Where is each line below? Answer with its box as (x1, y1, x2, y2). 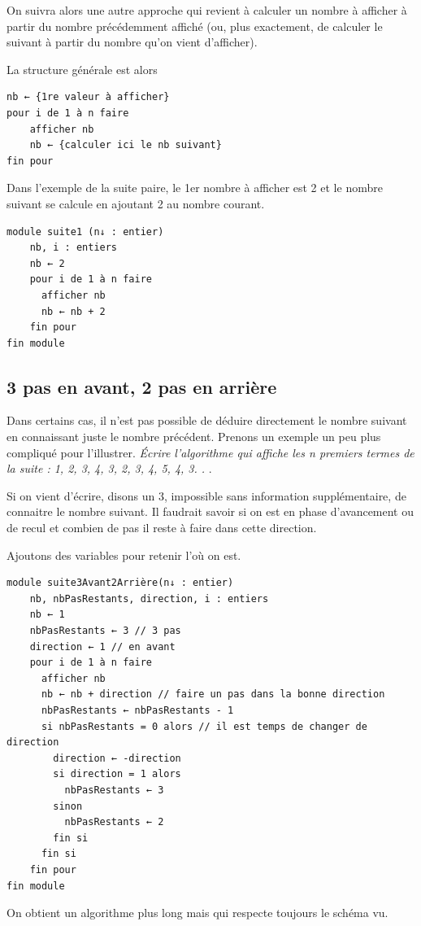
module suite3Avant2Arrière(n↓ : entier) (7, 577, 234, 589)
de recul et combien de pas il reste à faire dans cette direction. (7, 519, 317, 536)
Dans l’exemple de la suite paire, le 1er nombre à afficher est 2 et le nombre (7, 179, 383, 196)
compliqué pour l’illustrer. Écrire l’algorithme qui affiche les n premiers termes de (7, 443, 414, 461)
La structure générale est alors (7, 60, 158, 77)
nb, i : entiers (29, 242, 118, 254)
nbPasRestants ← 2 (64, 816, 164, 828)
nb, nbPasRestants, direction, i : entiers (29, 592, 269, 605)
